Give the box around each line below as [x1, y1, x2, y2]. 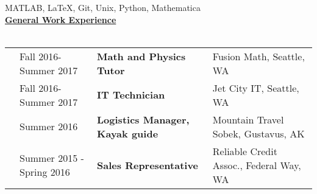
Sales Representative [97, 158, 199, 172]
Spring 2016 [20, 165, 70, 179]
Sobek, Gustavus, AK [212, 126, 305, 140]
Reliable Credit [212, 144, 277, 158]
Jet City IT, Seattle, [212, 80, 299, 95]
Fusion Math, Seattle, [212, 49, 305, 63]
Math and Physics [97, 49, 186, 63]
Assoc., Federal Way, [212, 158, 301, 172]
